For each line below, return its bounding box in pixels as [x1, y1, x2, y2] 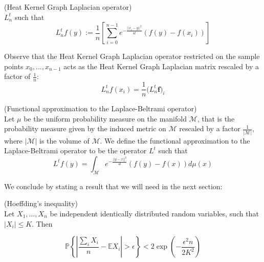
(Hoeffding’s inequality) [4, 198, 78, 209]
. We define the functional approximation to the [100, 135, 250, 146]
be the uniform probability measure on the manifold [24, 113, 187, 124]
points [4, 61, 24, 71]
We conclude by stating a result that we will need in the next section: [4, 180, 223, 191]
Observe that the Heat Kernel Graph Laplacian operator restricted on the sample [4, 51, 260, 62]
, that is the [197, 113, 235, 124]
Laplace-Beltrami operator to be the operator [4, 145, 147, 156]
